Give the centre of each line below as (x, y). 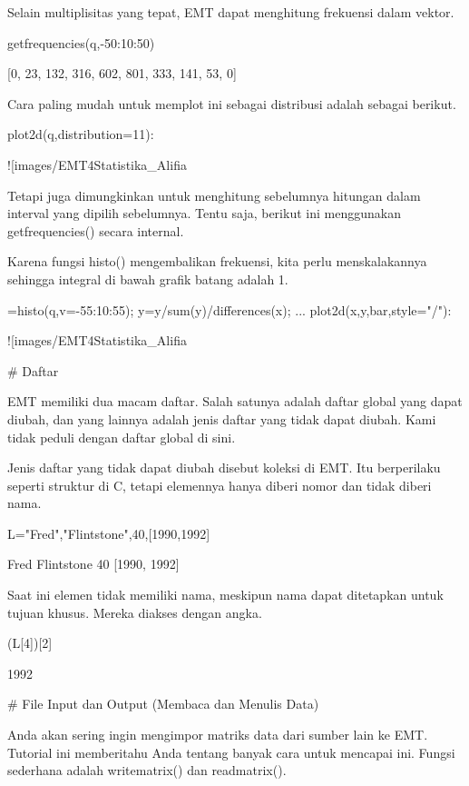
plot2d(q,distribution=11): (81, 134)
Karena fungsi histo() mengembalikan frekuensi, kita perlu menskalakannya (217, 261)
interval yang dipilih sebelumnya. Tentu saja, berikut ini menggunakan (204, 213)
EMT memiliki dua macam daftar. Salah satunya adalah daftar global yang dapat (235, 401)
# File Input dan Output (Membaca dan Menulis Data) (163, 704)
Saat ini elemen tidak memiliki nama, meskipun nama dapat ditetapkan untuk (225, 595)
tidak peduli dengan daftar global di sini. (122, 437)
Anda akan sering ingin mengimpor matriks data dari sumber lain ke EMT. (218, 735)
